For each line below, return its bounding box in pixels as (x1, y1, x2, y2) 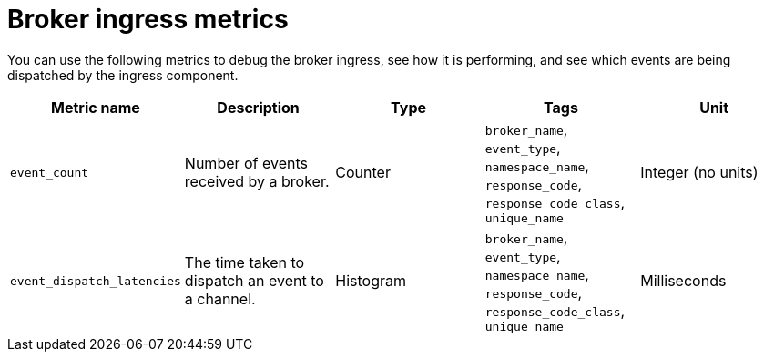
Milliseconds (640, 272, 727, 291)
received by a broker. (184, 172, 330, 191)
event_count (10, 165, 89, 179)
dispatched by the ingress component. (7, 67, 239, 83)
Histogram (335, 272, 407, 291)
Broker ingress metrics (7, 4, 289, 35)
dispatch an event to (184, 272, 324, 291)
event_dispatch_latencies (10, 273, 181, 288)
